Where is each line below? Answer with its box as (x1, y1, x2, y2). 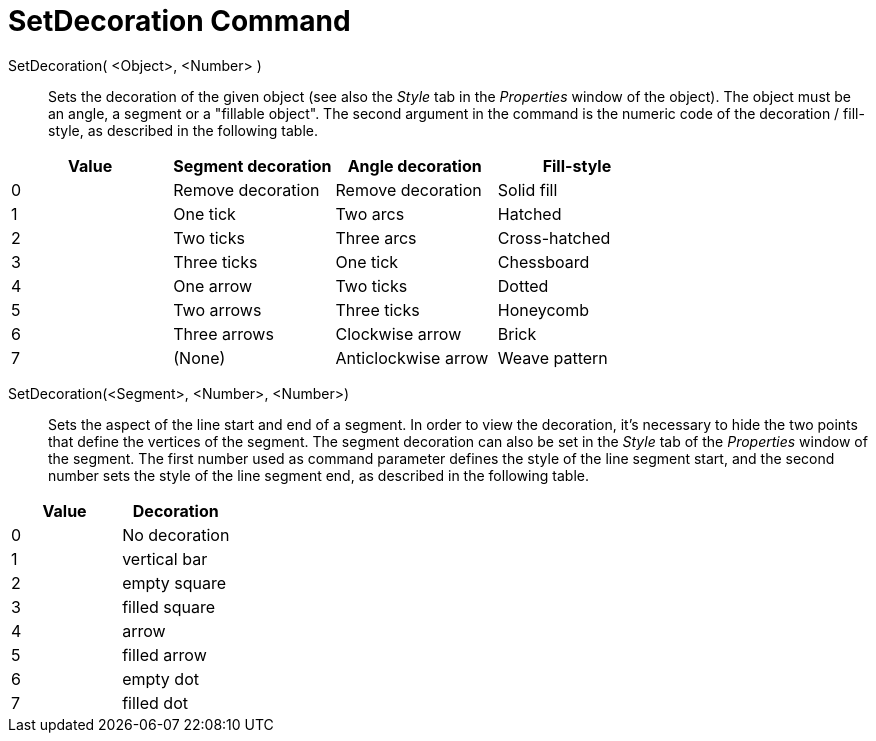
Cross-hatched (497, 227, 611, 248)
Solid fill (497, 179, 558, 200)
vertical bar (122, 548, 208, 569)
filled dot (122, 692, 188, 713)
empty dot (122, 668, 199, 689)
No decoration (122, 524, 230, 545)
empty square (122, 572, 227, 593)
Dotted (497, 275, 549, 296)
